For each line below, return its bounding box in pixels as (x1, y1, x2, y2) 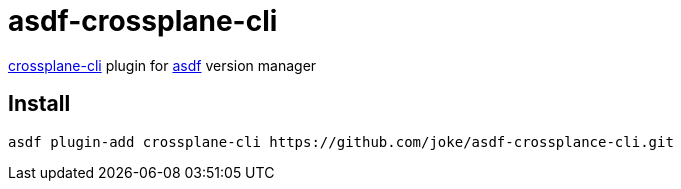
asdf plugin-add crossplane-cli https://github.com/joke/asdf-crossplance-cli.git (8, 133, 674, 150)
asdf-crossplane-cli (8, 4, 278, 38)
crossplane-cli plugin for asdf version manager (8, 56, 317, 74)
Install (8, 91, 71, 117)
